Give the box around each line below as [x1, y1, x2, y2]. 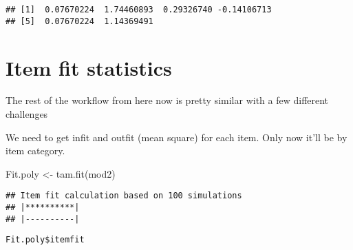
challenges [6, 107, 48, 121]
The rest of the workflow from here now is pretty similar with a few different [6, 93, 329, 107]
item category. [6, 143, 65, 158]
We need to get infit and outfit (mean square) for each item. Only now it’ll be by [6, 129, 347, 144]
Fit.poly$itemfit [6, 235, 85, 245]
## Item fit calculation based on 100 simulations [6, 191, 242, 201]
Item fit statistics [6, 53, 172, 81]
